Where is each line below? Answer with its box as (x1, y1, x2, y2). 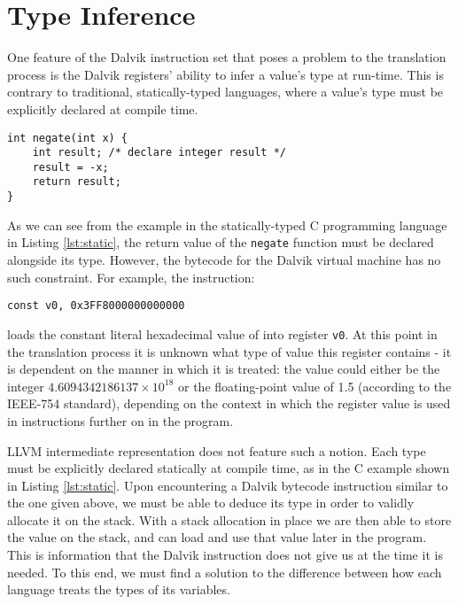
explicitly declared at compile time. (7, 99, 198, 118)
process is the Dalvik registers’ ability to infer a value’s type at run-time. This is (7, 65, 444, 83)
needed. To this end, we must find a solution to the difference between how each (7, 562, 442, 581)
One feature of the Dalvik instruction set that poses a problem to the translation (7, 48, 446, 66)
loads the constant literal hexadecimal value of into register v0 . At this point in (7, 324, 438, 343)
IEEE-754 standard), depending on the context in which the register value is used (7, 394, 451, 413)
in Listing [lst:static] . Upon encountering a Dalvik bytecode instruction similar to (7, 476, 448, 494)
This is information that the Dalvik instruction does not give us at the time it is (7, 546, 443, 564)
